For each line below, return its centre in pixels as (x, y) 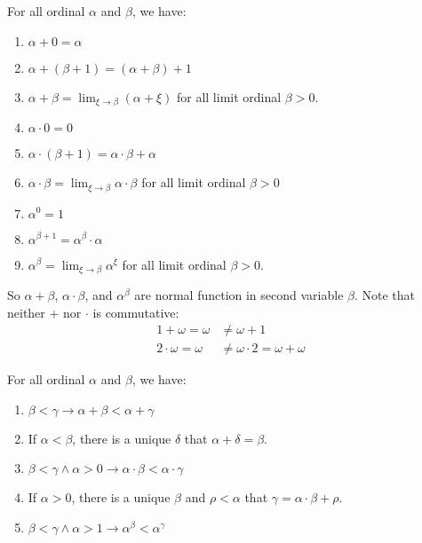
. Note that (385, 294)
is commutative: (136, 312)
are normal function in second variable (239, 294)
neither (26, 312)
